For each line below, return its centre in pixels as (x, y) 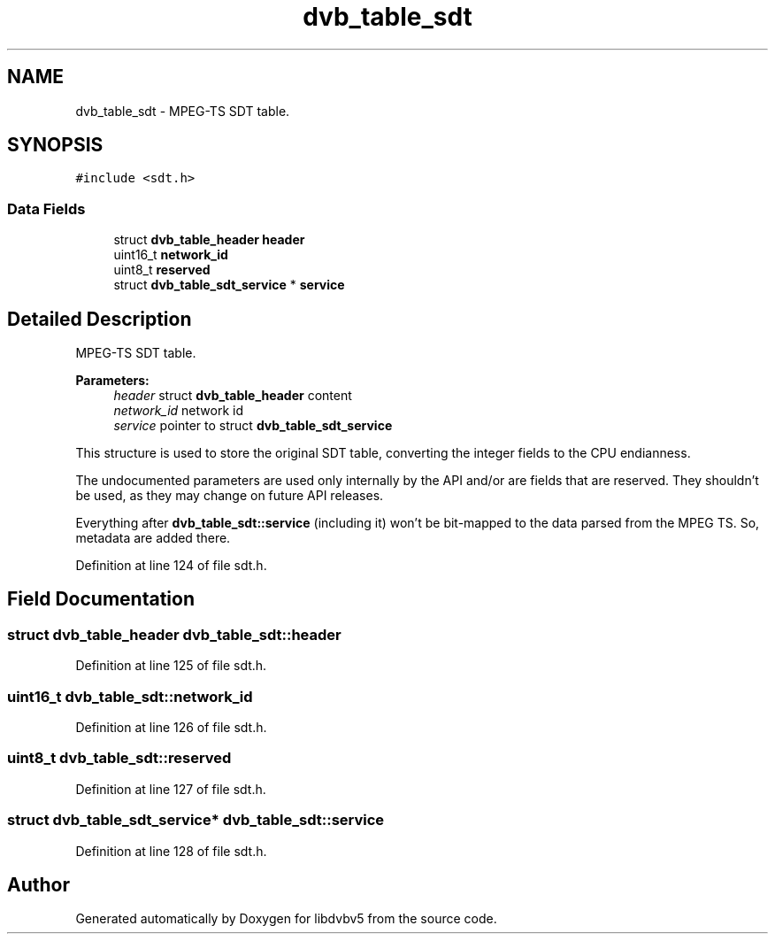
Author (38, 884)
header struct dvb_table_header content (233, 396)
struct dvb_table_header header (209, 240)
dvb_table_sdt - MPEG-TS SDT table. (183, 111)
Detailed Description (100, 319)
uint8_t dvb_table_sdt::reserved (119, 758)
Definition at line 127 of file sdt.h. (171, 789)
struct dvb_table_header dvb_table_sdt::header (174, 634)
